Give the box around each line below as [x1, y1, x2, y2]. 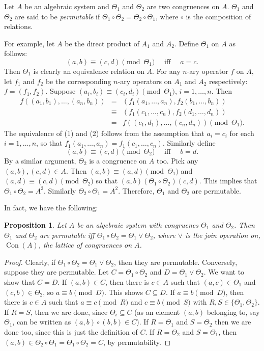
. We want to [203, 266, 245, 277]
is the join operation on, [185, 229, 260, 240]
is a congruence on [89, 155, 147, 166]
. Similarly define [162, 138, 216, 148]
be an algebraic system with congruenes [77, 220, 199, 230]
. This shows [104, 286, 143, 297]
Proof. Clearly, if [4, 256, 56, 267]
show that [4, 276, 35, 287]
